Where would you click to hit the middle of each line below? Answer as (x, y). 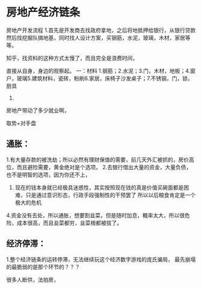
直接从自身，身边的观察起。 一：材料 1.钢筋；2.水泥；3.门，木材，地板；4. (98, 70)
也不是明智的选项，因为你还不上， (48, 175)
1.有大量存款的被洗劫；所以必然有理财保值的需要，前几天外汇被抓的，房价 (98, 160)
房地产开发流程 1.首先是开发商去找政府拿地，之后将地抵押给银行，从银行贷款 (101, 30)
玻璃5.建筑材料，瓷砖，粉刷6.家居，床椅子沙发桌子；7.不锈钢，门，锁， (105, 78)
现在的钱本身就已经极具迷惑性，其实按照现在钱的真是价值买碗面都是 (99, 187)
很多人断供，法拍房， (32, 279)
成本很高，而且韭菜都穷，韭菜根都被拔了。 (69, 223)
